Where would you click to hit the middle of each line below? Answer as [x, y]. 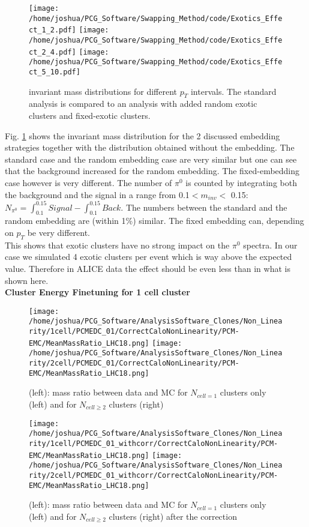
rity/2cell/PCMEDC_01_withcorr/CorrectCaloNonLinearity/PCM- [154, 475]
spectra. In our [270, 245]
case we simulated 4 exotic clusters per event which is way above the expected [148, 257]
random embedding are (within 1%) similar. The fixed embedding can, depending [154, 221]
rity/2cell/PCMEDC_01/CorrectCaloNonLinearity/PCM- [134, 363]
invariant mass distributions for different [103, 91]
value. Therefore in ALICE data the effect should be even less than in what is [148, 269]
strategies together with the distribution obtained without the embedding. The [150, 147]
